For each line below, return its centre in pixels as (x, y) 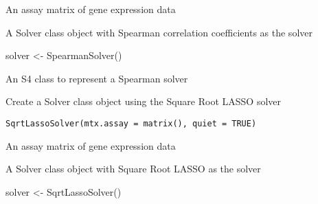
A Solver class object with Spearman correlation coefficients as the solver (159, 32)
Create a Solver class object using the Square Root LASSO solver (144, 101)
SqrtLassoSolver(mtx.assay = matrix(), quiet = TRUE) (131, 123)
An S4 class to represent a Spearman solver (97, 78)
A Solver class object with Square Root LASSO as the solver (133, 169)
